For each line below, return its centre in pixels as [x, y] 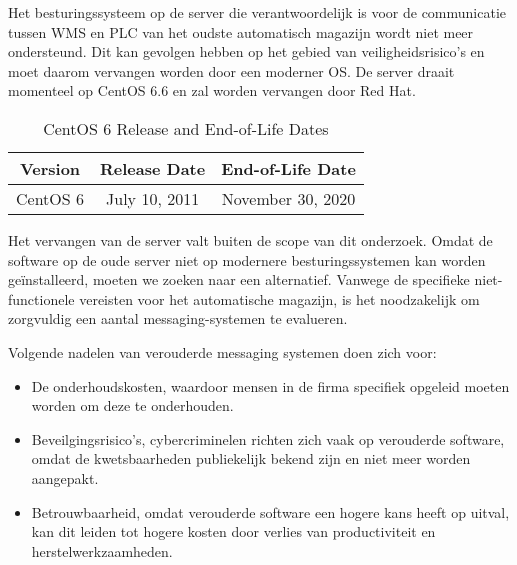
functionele [41, 298]
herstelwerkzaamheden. [102, 550]
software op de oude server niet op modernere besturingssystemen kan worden [247, 259]
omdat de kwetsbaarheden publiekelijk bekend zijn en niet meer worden [251, 458]
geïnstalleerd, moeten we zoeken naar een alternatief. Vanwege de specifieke [239, 279]
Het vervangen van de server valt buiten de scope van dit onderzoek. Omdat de [250, 239]
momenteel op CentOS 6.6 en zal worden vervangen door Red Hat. [212, 90]
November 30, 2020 [288, 198]
